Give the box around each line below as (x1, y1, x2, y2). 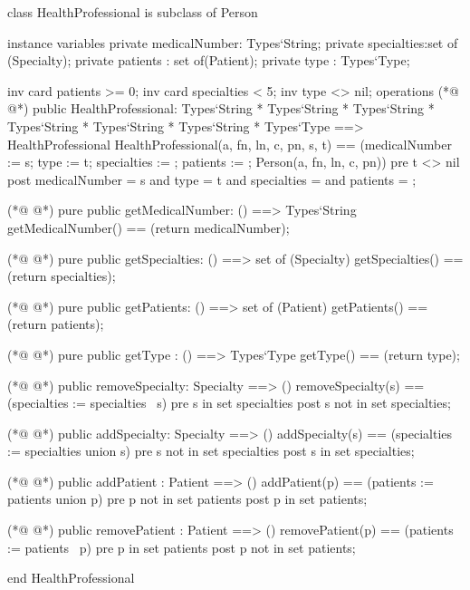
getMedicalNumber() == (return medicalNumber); (7, 218, 290, 237)
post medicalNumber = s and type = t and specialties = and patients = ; (7, 169, 417, 189)
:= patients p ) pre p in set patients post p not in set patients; (7, 537, 356, 556)
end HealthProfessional (7, 568, 135, 587)
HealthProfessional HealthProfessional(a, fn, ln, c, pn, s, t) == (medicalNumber (7, 134, 452, 153)
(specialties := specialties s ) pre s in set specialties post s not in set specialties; (7, 393, 451, 412)
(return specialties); (7, 266, 116, 285)
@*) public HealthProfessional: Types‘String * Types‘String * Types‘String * (7, 99, 435, 118)
